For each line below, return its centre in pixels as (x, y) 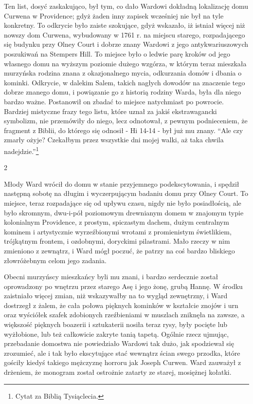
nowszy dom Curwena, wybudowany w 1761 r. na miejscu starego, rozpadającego (125, 34)
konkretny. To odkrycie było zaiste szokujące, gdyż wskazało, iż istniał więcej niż (125, 25)
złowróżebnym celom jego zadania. (55, 260)
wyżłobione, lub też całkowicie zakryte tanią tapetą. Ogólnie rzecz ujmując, (117, 334)
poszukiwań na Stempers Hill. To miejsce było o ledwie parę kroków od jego (117, 53)
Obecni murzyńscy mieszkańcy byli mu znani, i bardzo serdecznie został (111, 277)
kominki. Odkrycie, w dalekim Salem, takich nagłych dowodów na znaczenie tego (125, 82)
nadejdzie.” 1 (21, 150)
